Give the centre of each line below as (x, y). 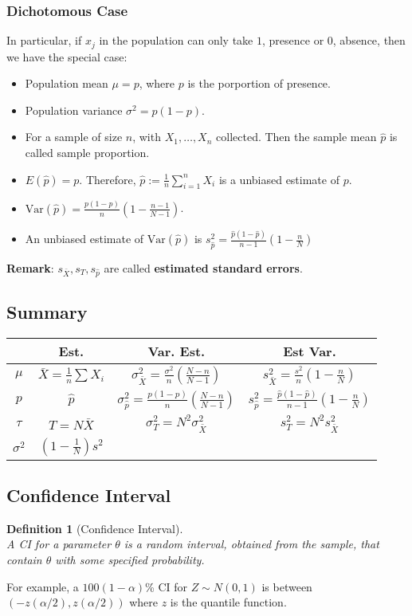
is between (287, 586)
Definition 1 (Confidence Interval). (95, 528)
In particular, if (44, 40)
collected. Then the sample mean (296, 137)
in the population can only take (176, 40)
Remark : (30, 267)
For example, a (43, 586)
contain (24, 559)
